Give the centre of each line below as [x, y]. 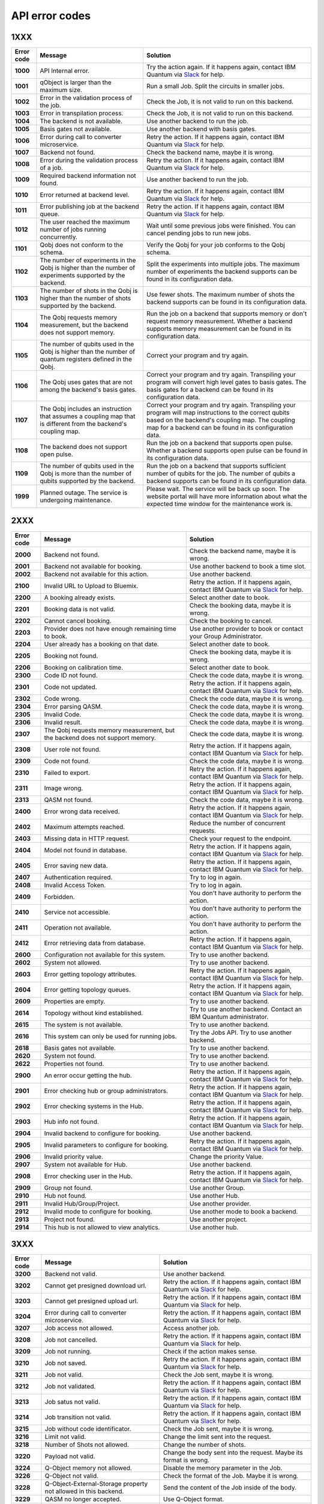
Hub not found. [65, 1195]
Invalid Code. [63, 714]
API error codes [51, 16]
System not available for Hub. [86, 1164]
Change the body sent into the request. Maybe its [233, 1453]
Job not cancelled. [71, 1340]
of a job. [51, 168]
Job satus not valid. [72, 1402]
